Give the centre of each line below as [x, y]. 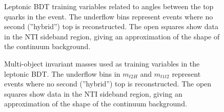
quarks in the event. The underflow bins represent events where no [109, 16]
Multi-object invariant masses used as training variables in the [102, 63]
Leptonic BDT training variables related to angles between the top [109, 6]
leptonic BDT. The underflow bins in [62, 73]
